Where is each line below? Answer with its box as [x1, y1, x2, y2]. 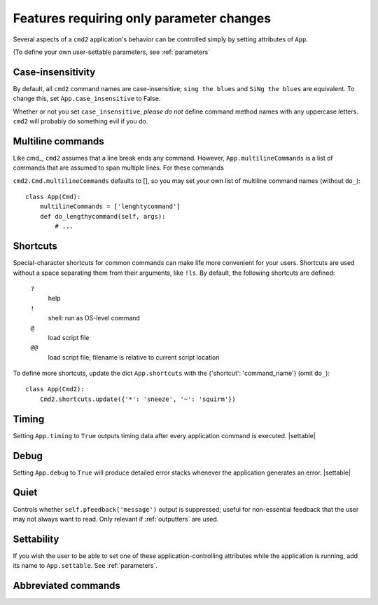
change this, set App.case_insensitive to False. [13, 95, 161, 103]
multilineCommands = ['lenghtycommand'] [39, 203, 181, 210]
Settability [13, 533, 59, 545]
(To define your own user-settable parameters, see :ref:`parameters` [13, 48, 210, 56]
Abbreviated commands [13, 580, 120, 592]
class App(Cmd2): [25, 386, 85, 393]
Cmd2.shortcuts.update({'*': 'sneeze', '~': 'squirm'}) [39, 395, 236, 403]
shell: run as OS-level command [48, 314, 140, 322]
